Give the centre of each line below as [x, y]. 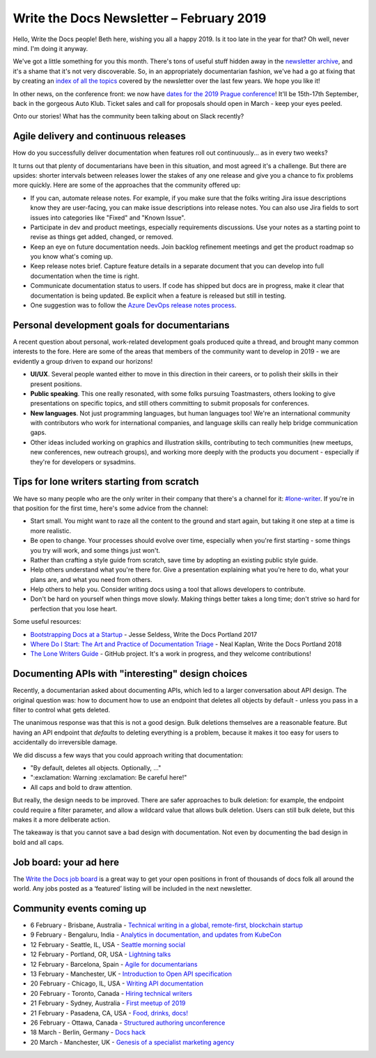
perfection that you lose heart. [74, 608]
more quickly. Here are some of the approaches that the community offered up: [127, 185]
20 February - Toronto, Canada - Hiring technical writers [111, 993]
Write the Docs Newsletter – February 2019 [140, 18]
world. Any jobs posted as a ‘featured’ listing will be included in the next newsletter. [132, 889]
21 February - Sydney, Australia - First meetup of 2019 [108, 1003]
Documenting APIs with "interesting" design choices [130, 674]
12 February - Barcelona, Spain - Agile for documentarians [114, 964]
